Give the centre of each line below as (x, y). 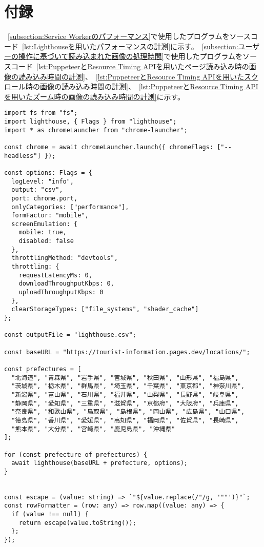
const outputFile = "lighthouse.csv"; (70, 335)
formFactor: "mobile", (50, 216)
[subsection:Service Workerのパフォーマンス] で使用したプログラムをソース (129, 36)
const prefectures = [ (43, 369)
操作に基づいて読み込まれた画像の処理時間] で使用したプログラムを (130, 56)
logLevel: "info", (43, 181)
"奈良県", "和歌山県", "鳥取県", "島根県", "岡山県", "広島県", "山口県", (128, 412)
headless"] (23, 156)
